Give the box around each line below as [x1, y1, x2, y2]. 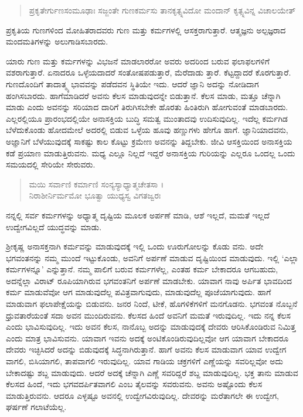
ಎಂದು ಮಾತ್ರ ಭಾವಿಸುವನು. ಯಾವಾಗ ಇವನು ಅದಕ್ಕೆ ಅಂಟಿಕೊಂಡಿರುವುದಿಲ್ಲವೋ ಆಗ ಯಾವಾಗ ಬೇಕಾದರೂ [6, 331, 289, 344]
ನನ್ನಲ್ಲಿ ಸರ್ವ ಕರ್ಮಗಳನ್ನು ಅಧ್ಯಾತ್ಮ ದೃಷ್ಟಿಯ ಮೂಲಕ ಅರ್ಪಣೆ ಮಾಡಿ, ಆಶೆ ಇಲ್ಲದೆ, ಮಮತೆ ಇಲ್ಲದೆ [6, 208, 270, 221]
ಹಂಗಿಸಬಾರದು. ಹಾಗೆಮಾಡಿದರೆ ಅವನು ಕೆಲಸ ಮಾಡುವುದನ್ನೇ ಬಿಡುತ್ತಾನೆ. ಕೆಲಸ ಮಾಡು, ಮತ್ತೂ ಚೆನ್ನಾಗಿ [6, 89, 281, 101]
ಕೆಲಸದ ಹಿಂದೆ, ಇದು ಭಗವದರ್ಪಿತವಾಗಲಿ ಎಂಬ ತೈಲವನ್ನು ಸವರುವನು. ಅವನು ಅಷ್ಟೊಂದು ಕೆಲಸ [6, 378, 263, 390]
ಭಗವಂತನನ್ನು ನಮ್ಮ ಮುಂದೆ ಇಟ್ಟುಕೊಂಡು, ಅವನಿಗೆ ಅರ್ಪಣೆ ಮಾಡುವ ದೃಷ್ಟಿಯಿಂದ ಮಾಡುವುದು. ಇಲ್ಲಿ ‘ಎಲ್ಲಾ [6, 251, 299, 264]
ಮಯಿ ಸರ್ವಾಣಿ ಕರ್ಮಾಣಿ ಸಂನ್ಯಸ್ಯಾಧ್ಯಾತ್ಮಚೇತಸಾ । [29, 177, 164, 190]
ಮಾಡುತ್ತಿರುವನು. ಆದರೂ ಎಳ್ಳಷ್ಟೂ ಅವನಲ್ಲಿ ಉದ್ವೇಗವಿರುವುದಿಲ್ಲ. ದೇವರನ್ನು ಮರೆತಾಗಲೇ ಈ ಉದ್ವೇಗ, [6, 389, 279, 401]
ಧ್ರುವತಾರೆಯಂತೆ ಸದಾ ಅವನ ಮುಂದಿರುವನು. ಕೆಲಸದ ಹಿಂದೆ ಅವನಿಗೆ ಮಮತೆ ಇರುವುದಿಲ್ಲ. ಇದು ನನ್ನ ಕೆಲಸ [6, 309, 291, 321]
